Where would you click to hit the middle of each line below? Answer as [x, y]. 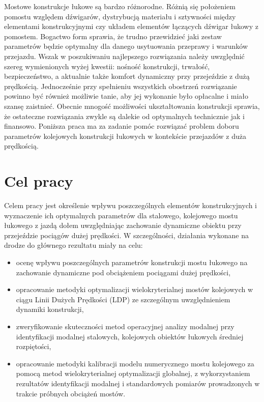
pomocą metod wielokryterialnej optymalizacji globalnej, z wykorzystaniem [133, 373]
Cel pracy [39, 181]
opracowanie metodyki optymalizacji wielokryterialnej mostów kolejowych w [135, 289]
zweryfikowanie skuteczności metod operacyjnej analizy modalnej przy [125, 326]
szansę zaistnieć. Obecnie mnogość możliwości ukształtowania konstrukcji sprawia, [132, 106]
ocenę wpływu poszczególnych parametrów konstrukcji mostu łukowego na [132, 262]
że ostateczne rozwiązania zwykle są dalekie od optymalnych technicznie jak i [125, 116]
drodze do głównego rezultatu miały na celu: [74, 245]
